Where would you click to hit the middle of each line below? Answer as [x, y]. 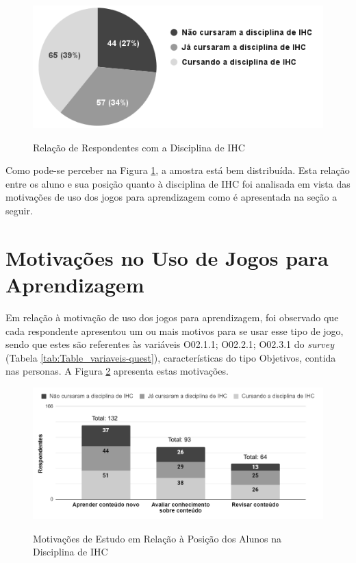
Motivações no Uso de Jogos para [167, 257]
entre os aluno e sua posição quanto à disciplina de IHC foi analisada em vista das [178, 183]
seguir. [19, 211]
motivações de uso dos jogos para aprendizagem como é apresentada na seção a [171, 197]
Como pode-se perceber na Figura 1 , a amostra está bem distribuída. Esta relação [178, 170]
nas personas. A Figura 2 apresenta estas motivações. [117, 371]
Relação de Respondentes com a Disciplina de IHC [139, 147]
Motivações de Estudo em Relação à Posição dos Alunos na [157, 538]
